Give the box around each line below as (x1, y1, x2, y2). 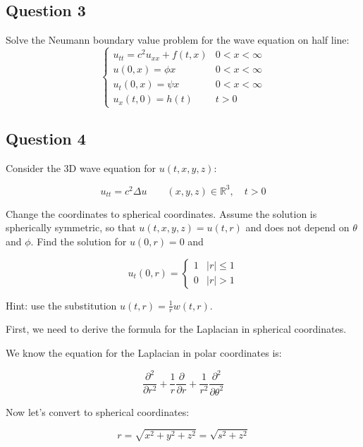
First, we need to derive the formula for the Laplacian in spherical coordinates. (6, 322, 347, 336)
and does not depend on (245, 220, 350, 235)
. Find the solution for (30, 233, 127, 248)
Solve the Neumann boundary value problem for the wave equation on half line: (6, 32, 350, 47)
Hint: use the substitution (6, 298, 117, 312)
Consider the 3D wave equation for (6, 160, 156, 175)
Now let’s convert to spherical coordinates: (6, 404, 190, 419)
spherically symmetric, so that (6, 220, 136, 235)
